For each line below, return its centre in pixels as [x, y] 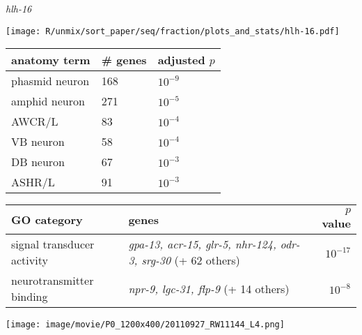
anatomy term [51, 60]
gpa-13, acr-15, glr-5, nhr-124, [202, 244]
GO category [47, 220]
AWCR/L [35, 121]
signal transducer [53, 244]
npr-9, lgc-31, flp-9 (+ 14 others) [209, 288]
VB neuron [38, 142]
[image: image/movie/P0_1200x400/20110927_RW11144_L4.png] [145, 325]
